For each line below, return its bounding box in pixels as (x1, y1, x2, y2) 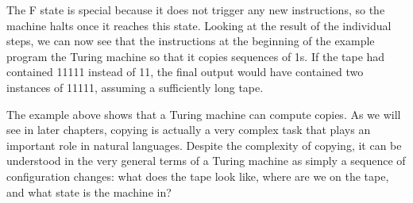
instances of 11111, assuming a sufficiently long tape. (6, 79, 264, 95)
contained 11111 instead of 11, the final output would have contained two (6, 63, 364, 80)
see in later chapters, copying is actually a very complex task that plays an (6, 121, 371, 138)
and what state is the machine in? (6, 183, 172, 200)
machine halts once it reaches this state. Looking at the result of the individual (6, 17, 392, 33)
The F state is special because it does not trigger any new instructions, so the (6, 2, 385, 17)
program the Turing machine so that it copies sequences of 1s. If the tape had (6, 48, 385, 64)
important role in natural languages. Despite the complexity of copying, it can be (6, 136, 402, 153)
